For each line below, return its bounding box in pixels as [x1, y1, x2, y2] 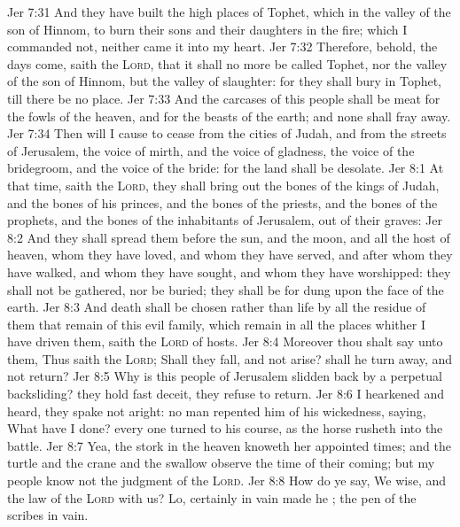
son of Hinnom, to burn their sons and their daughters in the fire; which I [7, 19, 408, 38]
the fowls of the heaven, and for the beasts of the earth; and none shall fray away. [7, 106, 451, 125]
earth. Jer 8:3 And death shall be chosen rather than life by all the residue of [7, 298, 426, 316]
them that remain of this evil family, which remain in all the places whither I [7, 314, 425, 333]
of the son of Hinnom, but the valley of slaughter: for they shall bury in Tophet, [7, 72, 442, 90]
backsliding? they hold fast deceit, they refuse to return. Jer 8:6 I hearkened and [7, 384, 444, 403]
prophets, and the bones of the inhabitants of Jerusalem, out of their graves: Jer [7, 211, 442, 229]
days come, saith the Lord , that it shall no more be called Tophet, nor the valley [7, 54, 448, 73]
